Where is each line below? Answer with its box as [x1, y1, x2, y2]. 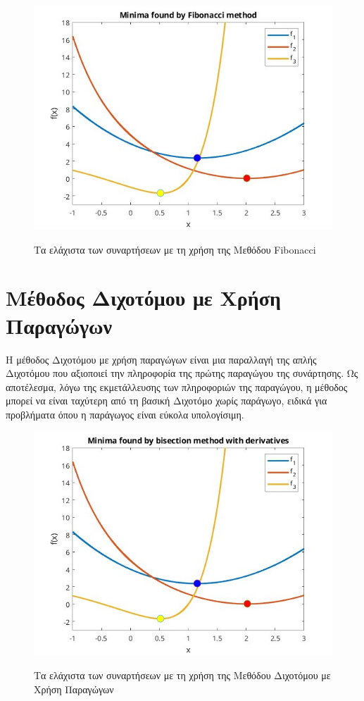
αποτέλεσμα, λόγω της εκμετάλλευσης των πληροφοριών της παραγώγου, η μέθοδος [6, 379, 348, 394]
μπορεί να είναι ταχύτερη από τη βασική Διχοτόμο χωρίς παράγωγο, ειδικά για [6, 393, 327, 408]
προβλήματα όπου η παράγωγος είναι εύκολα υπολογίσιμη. [6, 407, 244, 421]
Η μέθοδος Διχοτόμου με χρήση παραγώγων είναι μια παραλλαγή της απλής [6, 352, 317, 366]
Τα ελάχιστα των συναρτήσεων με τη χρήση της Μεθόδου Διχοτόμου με [34, 668, 331, 683]
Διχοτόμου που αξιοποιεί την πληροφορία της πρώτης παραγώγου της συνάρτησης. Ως [6, 366, 358, 380]
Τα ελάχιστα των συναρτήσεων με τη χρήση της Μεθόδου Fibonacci [34, 242, 316, 256]
